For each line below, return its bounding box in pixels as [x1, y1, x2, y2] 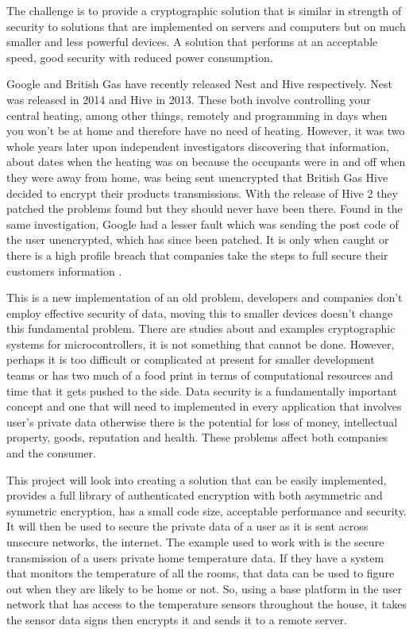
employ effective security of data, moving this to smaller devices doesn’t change [6, 304, 393, 321]
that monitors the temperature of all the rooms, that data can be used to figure [6, 565, 395, 581]
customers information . [6, 262, 122, 279]
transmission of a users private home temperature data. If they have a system [6, 549, 384, 565]
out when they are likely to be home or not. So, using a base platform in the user [6, 580, 403, 596]
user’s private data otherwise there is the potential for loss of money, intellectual [6, 413, 398, 430]
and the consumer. [6, 445, 96, 461]
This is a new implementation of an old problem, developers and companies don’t [6, 289, 403, 306]
